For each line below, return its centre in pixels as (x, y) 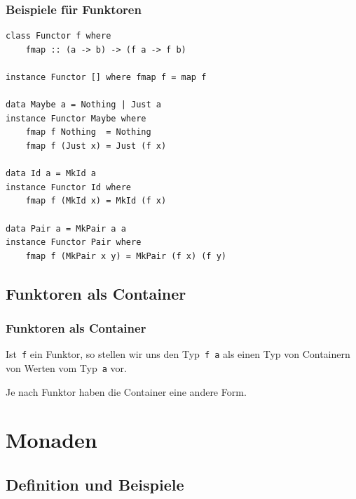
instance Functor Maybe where (76, 118)
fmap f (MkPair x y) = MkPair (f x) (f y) (126, 256)
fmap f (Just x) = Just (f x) (96, 146)
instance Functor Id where (68, 187)
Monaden (52, 440)
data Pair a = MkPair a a (66, 228)
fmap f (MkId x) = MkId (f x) (96, 201)
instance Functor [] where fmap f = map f (106, 77)
